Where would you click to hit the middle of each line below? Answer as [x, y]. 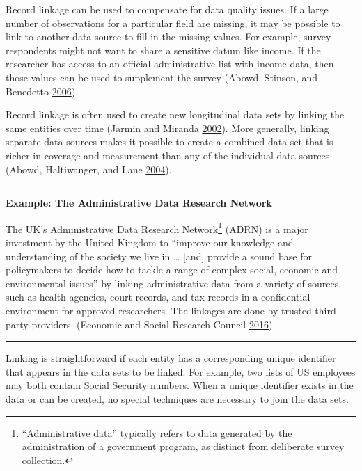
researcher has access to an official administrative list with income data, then [170, 64]
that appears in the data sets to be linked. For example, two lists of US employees [181, 371]
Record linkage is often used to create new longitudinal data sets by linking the [175, 114]
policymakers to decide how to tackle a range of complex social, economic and [172, 270]
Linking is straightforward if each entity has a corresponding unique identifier [171, 358]
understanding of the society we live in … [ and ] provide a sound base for [159, 256]
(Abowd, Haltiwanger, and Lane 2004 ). [89, 169]
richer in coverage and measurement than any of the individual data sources [168, 155]
